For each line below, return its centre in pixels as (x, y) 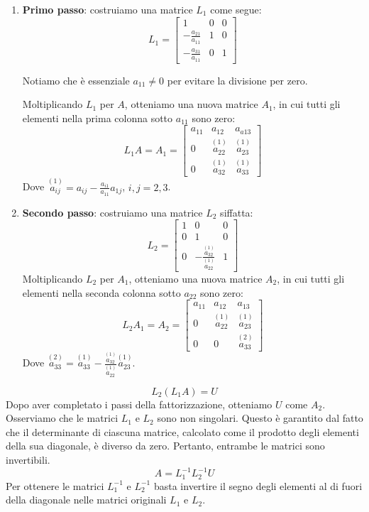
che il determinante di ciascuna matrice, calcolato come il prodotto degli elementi (182, 431)
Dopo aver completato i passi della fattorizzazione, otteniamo (139, 404)
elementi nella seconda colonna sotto (101, 292)
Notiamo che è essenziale (76, 80)
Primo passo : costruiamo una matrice (108, 9)
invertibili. (28, 460)
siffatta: (237, 212)
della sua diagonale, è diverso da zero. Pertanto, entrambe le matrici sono (165, 446)
